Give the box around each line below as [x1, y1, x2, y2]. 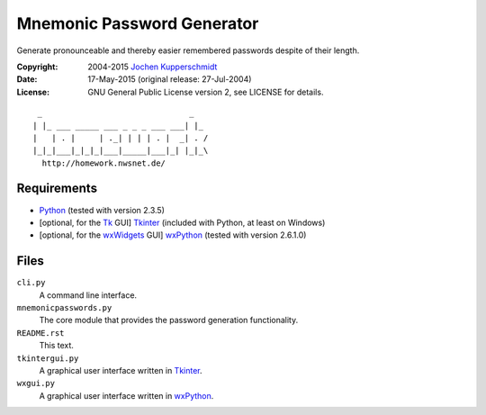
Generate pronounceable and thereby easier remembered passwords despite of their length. [16, 45, 360, 56]
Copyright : [16, 61, 58, 72]
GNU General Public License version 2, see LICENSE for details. [87, 86, 324, 97]
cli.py [16, 277, 46, 288]
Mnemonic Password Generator [16, 14, 259, 33]
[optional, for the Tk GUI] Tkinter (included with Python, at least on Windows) [39, 217, 326, 228]
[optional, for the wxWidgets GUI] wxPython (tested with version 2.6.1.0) [39, 230, 307, 240]
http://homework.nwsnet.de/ [41, 158, 166, 168]
